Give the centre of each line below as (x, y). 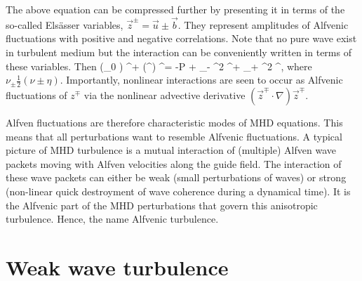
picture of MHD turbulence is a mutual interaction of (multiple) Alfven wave (171, 150)
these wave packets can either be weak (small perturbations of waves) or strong (176, 177)
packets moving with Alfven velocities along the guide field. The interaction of (174, 163)
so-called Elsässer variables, (65, 24)
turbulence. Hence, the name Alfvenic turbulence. (112, 219)
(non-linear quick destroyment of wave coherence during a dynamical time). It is (178, 191)
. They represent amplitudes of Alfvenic (263, 24)
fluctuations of (36, 95)
